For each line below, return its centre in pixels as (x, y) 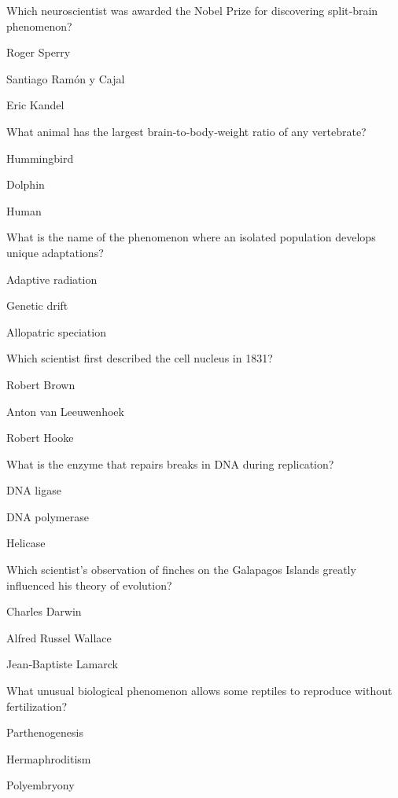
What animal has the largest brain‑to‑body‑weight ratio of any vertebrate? (186, 131)
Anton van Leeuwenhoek (65, 411)
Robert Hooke (40, 438)
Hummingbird (40, 158)
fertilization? (37, 706)
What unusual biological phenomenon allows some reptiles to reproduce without (199, 691)
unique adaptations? (55, 252)
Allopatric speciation (56, 331)
